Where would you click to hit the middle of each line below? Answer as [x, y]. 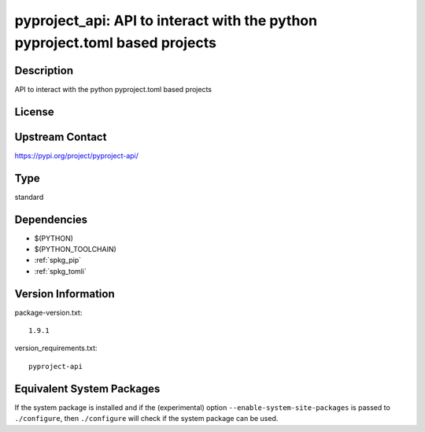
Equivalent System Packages [87, 388]
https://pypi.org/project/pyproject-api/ [77, 155]
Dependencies [51, 219]
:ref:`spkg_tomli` [60, 271]
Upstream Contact [61, 137]
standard [29, 197]
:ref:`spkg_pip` [58, 260]
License [34, 111]
